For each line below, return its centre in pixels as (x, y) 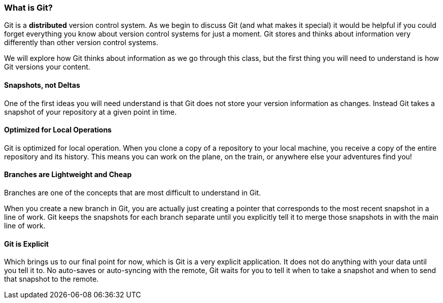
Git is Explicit (26, 244)
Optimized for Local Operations (58, 130)
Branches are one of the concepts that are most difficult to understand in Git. (133, 193)
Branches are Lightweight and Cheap (68, 175)
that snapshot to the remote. (52, 279)
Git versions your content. (47, 67)
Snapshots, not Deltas (42, 85)
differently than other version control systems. (81, 43)
